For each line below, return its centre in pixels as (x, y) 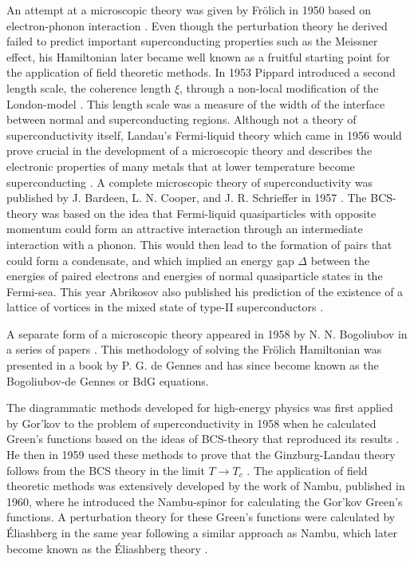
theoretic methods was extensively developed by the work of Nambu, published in (206, 486)
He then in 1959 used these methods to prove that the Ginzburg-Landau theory (201, 455)
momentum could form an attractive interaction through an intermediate (185, 229)
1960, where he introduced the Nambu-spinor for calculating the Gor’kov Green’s (205, 501)
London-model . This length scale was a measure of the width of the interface (196, 103)
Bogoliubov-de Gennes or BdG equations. (108, 380)
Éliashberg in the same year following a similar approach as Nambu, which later (202, 532)
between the (340, 260)
